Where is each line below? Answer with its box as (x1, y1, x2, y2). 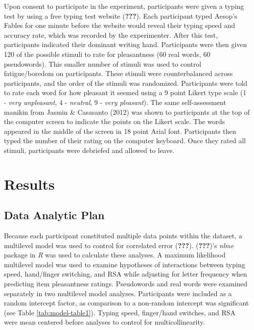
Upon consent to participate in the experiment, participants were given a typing (4, 1, 244, 11)
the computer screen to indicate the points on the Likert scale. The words (4, 116, 225, 127)
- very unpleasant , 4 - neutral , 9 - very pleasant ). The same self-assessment (4, 97, 226, 107)
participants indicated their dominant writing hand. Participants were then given (4, 39, 247, 50)
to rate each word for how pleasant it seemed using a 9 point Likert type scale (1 (4, 87, 247, 98)
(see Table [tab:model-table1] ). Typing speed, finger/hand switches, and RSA (4, 307, 236, 317)
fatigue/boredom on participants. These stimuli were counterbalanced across (4, 68, 233, 78)
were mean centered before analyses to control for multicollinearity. (4, 317, 205, 327)
